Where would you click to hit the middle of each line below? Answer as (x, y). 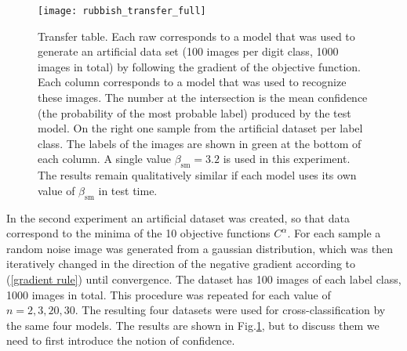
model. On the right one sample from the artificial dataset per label (200, 128)
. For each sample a (334, 233)
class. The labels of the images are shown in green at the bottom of (200, 143)
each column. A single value (105, 159)
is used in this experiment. (287, 159)
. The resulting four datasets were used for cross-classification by (230, 310)
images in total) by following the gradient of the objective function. (199, 66)
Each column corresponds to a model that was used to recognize (192, 82)
